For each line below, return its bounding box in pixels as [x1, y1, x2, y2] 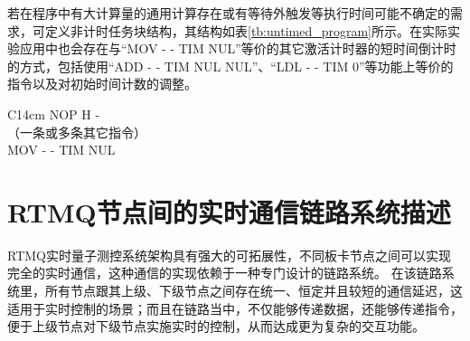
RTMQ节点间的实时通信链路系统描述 [7, 193, 451, 230]
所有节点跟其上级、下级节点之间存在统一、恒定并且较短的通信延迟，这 [44, 281, 463, 300]
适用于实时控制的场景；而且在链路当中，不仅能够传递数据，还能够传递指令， [7, 298, 463, 317]
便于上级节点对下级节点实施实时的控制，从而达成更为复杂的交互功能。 [7, 317, 425, 336]
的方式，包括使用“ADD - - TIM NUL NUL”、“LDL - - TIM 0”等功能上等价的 [7, 56, 454, 75]
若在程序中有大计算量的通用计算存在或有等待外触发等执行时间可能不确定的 [7, 4, 450, 22]
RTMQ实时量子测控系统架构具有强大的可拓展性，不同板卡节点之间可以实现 [7, 245, 451, 264]
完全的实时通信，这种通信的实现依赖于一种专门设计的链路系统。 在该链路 [7, 263, 442, 282]
